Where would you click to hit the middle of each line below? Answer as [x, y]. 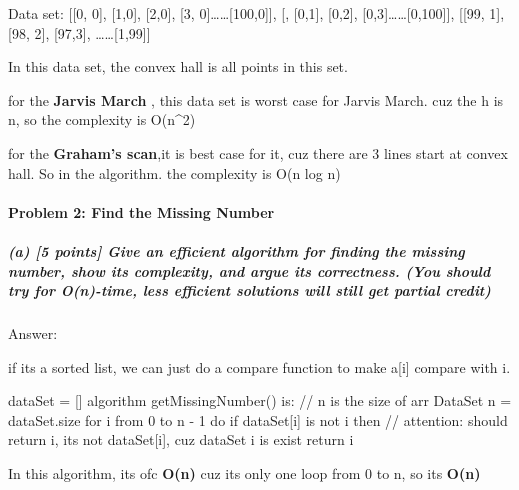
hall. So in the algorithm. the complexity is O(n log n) [174, 172]
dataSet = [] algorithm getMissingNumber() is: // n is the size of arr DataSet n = [260, 400]
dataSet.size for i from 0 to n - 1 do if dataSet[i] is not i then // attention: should [258, 419]
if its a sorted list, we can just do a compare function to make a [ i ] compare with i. [259, 366]
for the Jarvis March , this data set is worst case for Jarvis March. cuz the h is [256, 99]
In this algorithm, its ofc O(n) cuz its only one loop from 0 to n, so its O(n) [244, 473]
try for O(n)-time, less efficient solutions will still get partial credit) [249, 290]
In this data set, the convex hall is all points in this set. [178, 66]
